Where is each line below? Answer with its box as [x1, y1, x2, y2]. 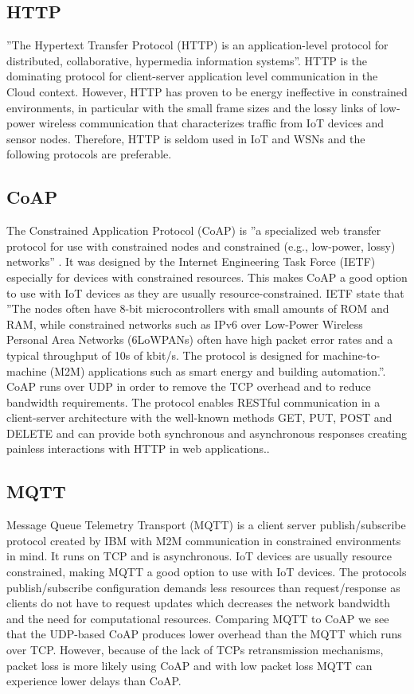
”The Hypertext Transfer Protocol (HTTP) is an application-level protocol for [6, 37, 389, 53]
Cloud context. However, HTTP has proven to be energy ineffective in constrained [6, 83, 408, 99]
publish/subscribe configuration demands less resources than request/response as [6, 579, 400, 595]
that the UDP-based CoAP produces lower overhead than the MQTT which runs [6, 626, 402, 642]
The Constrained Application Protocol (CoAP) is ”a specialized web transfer [6, 222, 381, 239]
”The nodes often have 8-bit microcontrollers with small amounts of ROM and [6, 300, 389, 317]
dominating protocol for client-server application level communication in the [6, 68, 378, 84]
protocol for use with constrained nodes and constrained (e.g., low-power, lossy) [6, 237, 396, 254]
